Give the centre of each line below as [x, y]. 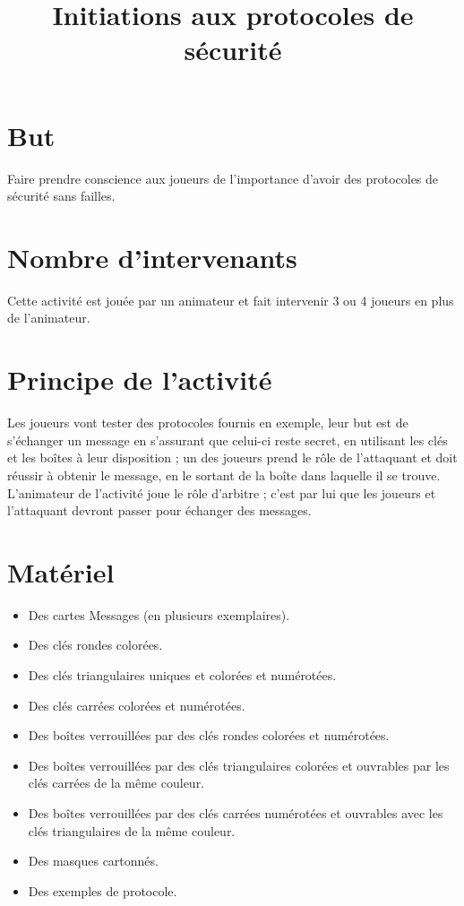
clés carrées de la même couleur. [116, 783]
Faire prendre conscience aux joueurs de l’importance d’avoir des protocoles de [223, 178]
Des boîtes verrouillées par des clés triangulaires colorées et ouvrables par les [239, 765]
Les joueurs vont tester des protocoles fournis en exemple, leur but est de [208, 423]
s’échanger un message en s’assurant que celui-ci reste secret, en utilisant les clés [228, 440]
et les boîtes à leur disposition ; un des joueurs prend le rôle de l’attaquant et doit [232, 457]
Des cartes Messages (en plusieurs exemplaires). [159, 614]
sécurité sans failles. [61, 196]
